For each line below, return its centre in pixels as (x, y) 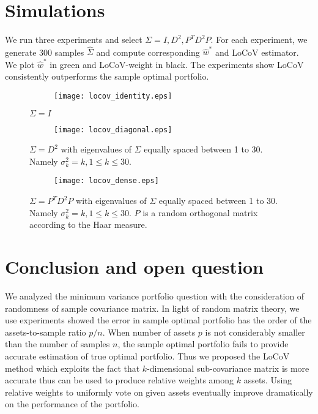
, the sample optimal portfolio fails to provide (203, 344)
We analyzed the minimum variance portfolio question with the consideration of (155, 296)
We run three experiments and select (74, 40)
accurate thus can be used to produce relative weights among (120, 380)
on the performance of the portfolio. (72, 404)
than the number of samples (57, 344)
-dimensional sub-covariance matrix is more (228, 368)
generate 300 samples (45, 52)
